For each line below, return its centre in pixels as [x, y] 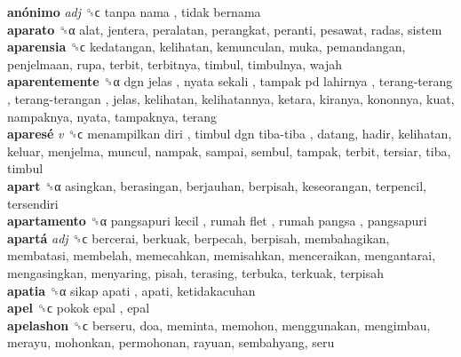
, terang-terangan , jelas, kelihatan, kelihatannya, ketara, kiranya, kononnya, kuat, [231, 98]
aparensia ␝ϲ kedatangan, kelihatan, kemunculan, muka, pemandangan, [207, 47]
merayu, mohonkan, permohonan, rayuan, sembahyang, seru [171, 342]
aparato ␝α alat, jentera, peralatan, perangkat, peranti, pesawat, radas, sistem [225, 29]
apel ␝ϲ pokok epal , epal [79, 308]
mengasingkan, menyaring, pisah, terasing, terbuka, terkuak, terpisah [196, 272]
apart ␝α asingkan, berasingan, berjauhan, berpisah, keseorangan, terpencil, [217, 185]
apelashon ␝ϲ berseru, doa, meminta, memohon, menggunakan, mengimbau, [219, 325]
